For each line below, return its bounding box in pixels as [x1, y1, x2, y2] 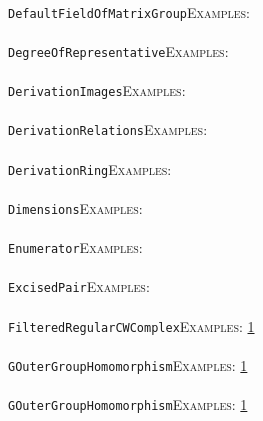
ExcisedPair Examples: [8, 276, 150, 297]
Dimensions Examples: [8, 197, 143, 218]
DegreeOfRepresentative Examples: [8, 40, 229, 61]
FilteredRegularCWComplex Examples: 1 [8, 315, 255, 336]
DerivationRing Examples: [8, 158, 172, 179]
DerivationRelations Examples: [8, 119, 208, 140]
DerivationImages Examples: [8, 80, 186, 101]
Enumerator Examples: [8, 237, 143, 258]
